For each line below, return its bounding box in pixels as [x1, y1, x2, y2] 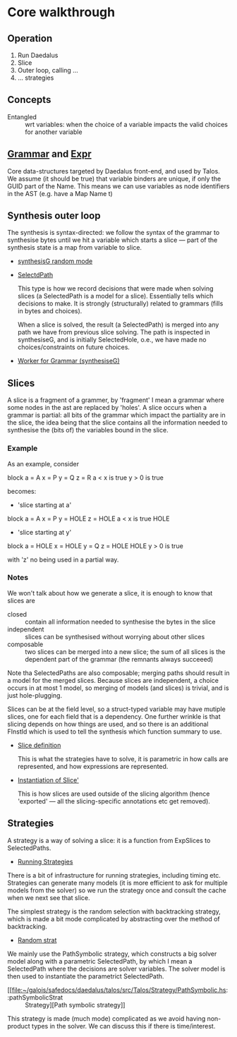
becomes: [7, 487, 37, 495]
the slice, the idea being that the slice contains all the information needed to [7, 418, 228, 427]
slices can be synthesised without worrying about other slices [25, 632, 205, 641]
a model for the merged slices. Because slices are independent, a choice [7, 676, 219, 684]
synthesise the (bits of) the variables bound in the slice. [7, 426, 169, 435]
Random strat [17, 935, 57, 944]
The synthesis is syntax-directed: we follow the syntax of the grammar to [7, 229, 220, 237]
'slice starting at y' [17, 528, 72, 536]
